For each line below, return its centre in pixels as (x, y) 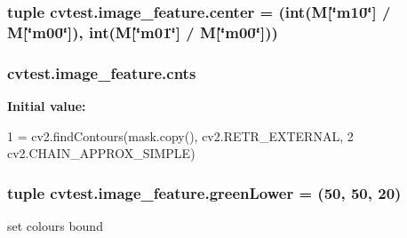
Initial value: (47, 105)
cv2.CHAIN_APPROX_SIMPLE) (101, 153)
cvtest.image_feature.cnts (102, 72)
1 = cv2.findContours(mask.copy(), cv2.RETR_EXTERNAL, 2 (180, 135)
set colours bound (55, 225)
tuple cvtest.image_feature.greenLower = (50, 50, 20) (204, 192)
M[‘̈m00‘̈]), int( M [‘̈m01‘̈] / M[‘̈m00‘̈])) (143, 32)
